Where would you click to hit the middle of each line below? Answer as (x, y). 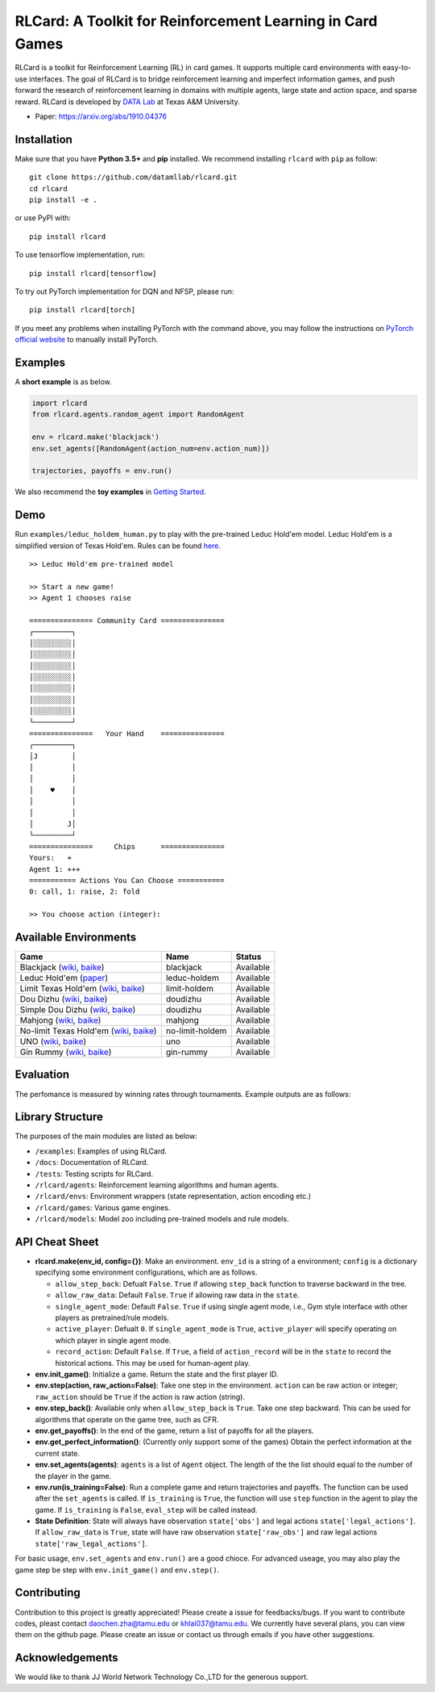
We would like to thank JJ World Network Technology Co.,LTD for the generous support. (162, 1677)
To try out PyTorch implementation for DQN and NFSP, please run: (124, 291)
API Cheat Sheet (57, 1242)
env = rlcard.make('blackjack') (96, 437)
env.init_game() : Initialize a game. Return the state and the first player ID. (157, 1374)
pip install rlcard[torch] (83, 310)
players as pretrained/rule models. (112, 1318)
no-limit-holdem (196, 1031)
